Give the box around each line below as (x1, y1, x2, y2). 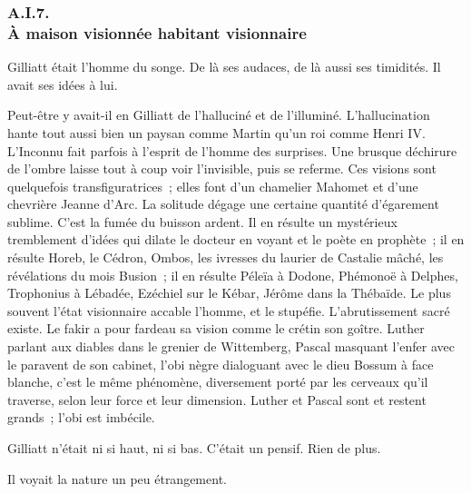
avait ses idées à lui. (7, 74, 118, 94)
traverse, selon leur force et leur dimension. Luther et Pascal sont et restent (7, 390, 427, 409)
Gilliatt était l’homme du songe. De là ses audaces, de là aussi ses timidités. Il (7, 57, 441, 76)
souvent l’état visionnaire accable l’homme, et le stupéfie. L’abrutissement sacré (7, 301, 450, 320)
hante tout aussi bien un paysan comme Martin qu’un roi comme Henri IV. (7, 123, 426, 142)
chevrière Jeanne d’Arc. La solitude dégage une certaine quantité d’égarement (7, 194, 439, 213)
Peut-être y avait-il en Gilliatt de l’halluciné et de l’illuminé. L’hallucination (7, 105, 430, 124)
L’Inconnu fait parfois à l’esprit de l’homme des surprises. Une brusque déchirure (7, 141, 457, 160)
